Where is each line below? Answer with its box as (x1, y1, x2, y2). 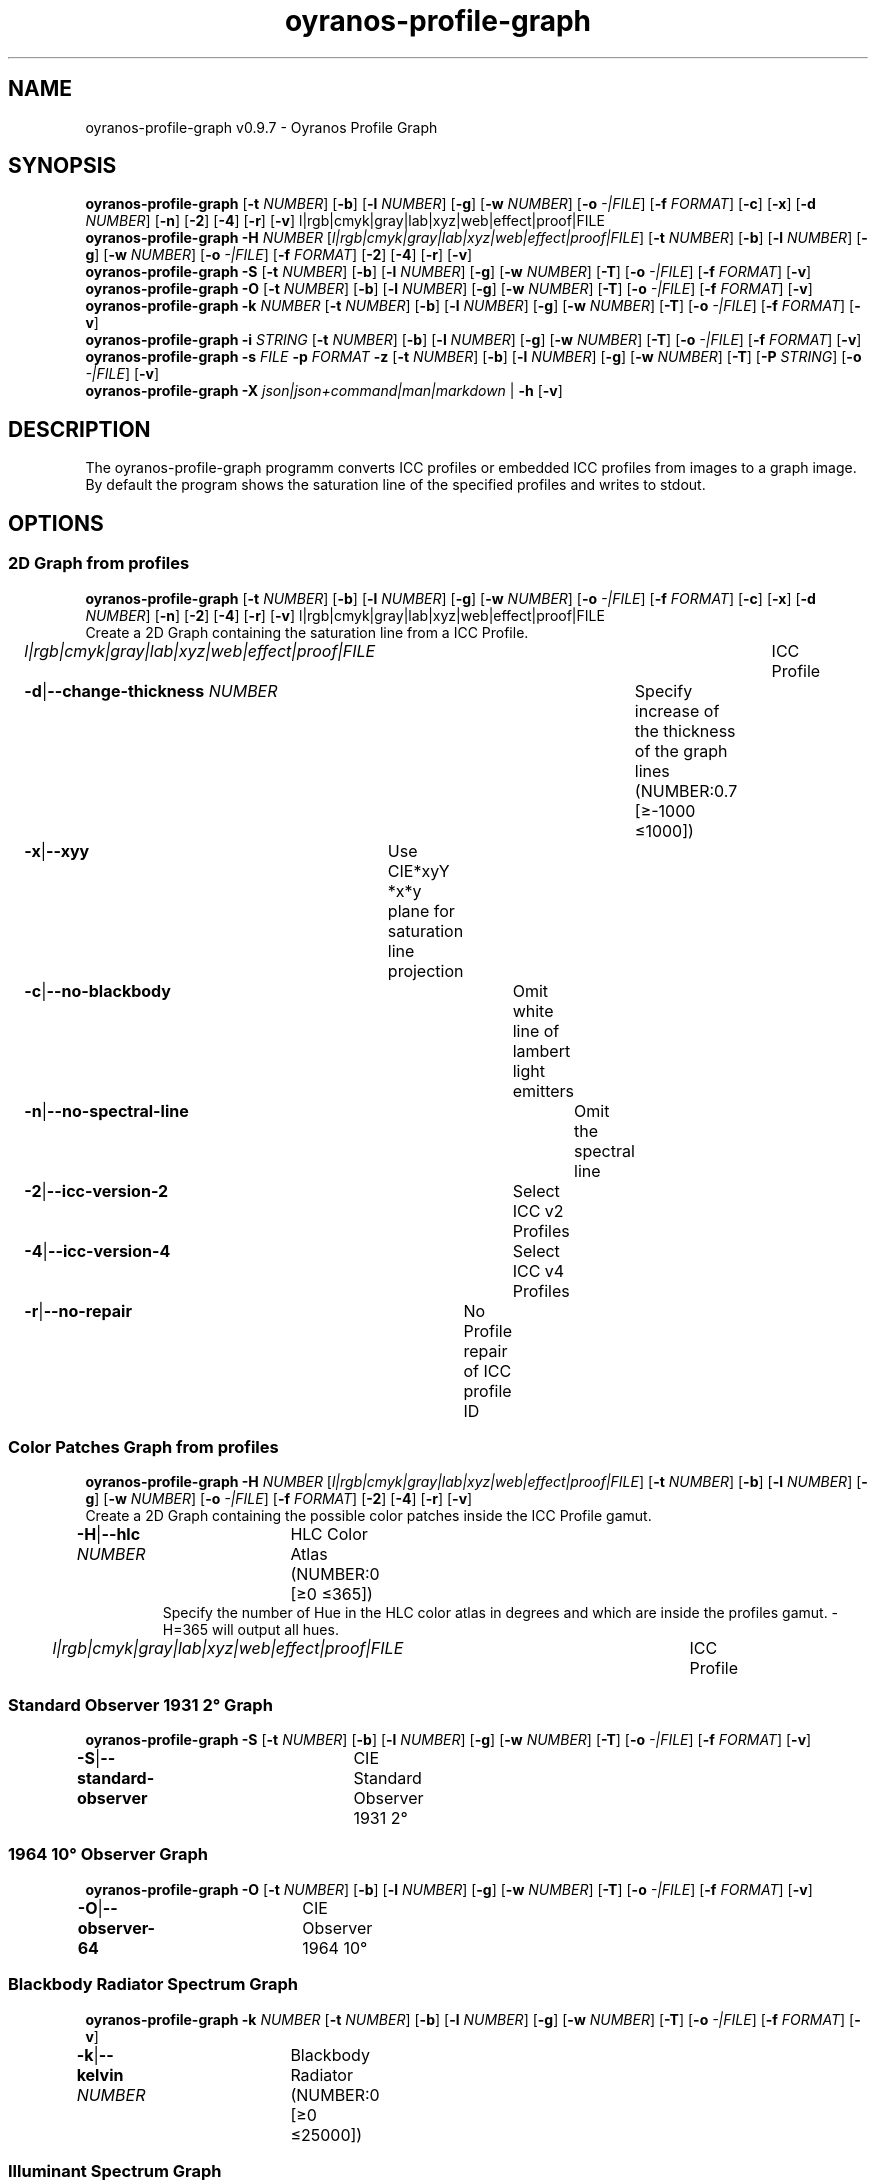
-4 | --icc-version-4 (24, 1240, 171, 1261)
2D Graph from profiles (8, 553, 190, 574)
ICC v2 (512, 1200, 564, 1221)
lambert (512, 1040, 571, 1061)
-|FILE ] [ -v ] (85, 365, 160, 383)
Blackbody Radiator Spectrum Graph (8, 1974, 298, 1995)
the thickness (634, 720, 736, 741)
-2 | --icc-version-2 (24, 1180, 169, 1201)
